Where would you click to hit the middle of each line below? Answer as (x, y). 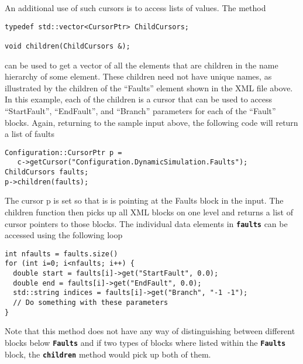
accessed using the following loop (64, 235)
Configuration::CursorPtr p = (63, 152)
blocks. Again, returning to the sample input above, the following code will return (151, 122)
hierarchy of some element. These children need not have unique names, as (138, 76)
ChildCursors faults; (47, 172)
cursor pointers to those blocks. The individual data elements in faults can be (146, 223)
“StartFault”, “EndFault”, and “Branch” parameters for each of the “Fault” (140, 110)
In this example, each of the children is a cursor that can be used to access (139, 99)
